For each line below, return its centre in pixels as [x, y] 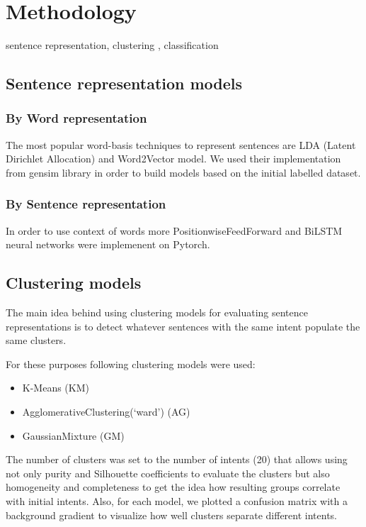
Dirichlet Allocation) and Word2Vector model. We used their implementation [173, 159]
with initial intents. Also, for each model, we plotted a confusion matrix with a [177, 501]
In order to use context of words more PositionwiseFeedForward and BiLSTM [174, 230]
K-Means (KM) [56, 388]
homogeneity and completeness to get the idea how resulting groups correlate [173, 487]
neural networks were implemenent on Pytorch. [108, 244]
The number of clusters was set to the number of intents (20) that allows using [177, 459]
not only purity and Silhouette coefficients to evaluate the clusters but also [168, 473]
